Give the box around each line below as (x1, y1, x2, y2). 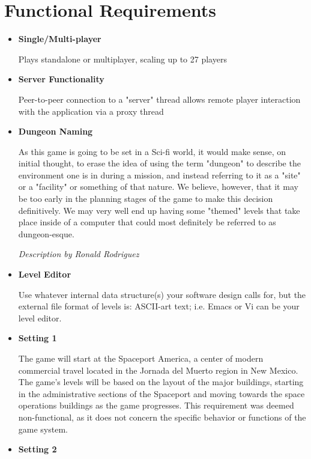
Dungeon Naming (18, 125, 93, 138)
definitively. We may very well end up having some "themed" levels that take (18, 204, 300, 216)
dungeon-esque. (18, 227, 74, 240)
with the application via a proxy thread (18, 105, 164, 117)
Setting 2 (18, 443, 57, 455)
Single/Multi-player (18, 32, 101, 45)
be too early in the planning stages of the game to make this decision (18, 192, 273, 205)
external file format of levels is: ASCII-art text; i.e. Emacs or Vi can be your (18, 300, 300, 312)
